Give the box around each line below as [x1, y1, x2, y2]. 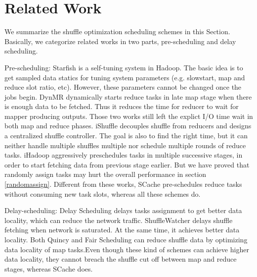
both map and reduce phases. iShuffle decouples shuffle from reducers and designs [4, 120, 252, 131]
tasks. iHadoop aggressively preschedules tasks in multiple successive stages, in [4, 150, 243, 160]
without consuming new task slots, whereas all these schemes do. [4, 188, 201, 199]
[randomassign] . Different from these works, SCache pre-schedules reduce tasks [4, 179, 242, 189]
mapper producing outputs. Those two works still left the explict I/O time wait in [4, 111, 253, 121]
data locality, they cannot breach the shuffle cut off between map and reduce [4, 254, 237, 264]
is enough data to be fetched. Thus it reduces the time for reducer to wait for [4, 101, 239, 111]
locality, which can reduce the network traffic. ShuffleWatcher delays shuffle [4, 215, 233, 225]
